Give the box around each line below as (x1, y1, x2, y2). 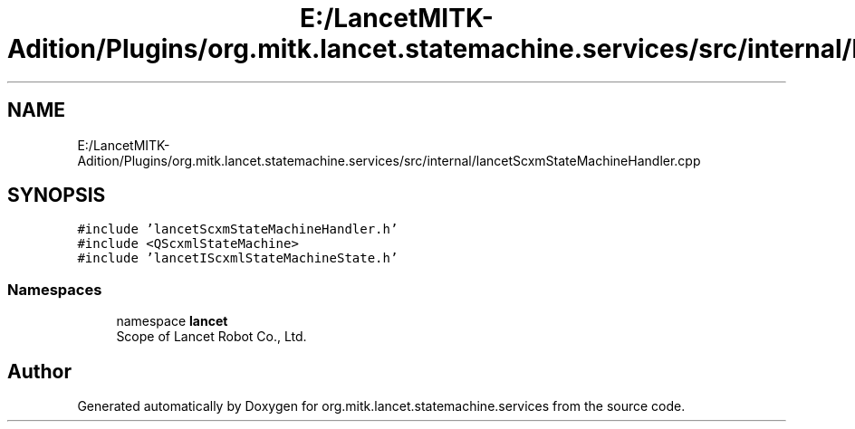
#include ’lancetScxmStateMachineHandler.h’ (77, 222, 399, 237)
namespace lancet (116, 313, 228, 329)
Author (7, 359, 72, 383)
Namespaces (7, 280, 102, 299)
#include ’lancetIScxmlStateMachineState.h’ (77, 251, 399, 266)
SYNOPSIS (7, 184, 106, 207)
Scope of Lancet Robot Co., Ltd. (116, 329, 307, 345)
